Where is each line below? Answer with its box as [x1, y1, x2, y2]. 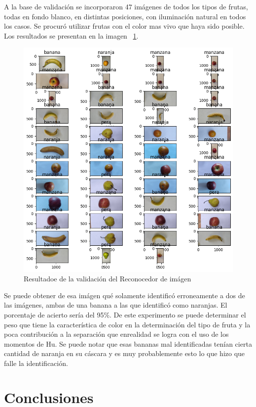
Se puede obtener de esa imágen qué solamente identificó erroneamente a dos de [4, 290, 245, 300]
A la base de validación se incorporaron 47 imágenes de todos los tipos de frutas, [4, 1, 248, 11]
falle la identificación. [4, 358, 68, 368]
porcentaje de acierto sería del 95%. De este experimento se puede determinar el [4, 310, 246, 320]
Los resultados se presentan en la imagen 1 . [4, 30, 139, 41]
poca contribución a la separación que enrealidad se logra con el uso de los [4, 329, 229, 339]
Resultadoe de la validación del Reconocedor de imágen [24, 273, 191, 284]
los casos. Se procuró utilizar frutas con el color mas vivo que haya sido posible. [4, 21, 245, 31]
